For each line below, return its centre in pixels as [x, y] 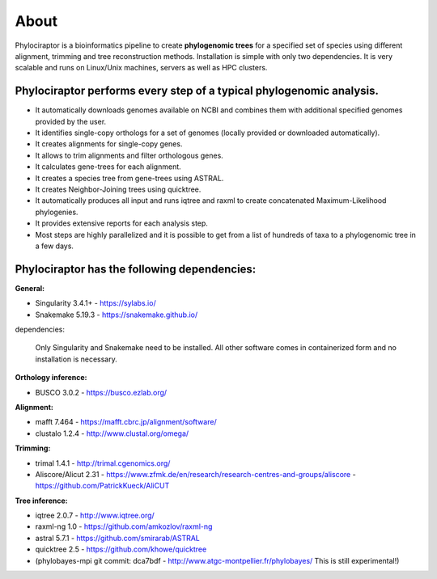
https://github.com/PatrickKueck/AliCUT [102, 486]
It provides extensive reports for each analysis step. [121, 223]
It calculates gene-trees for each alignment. [108, 167]
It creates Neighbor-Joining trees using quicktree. [118, 189]
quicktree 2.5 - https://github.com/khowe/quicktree [121, 549]
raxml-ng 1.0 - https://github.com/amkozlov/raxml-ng [124, 526]
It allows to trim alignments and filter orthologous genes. [129, 155]
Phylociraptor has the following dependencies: [136, 269]
